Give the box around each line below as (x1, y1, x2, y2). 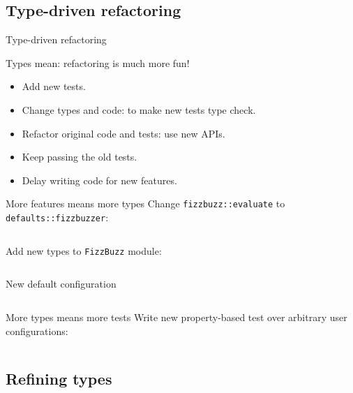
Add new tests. (22, 79, 86, 94)
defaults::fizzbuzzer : (6, 210, 109, 225)
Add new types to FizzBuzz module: (6, 243, 162, 258)
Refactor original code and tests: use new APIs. (22, 126, 225, 140)
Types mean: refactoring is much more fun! (6, 55, 190, 70)
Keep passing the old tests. (22, 149, 137, 164)
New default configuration (6, 276, 117, 291)
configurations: (6, 323, 68, 338)
